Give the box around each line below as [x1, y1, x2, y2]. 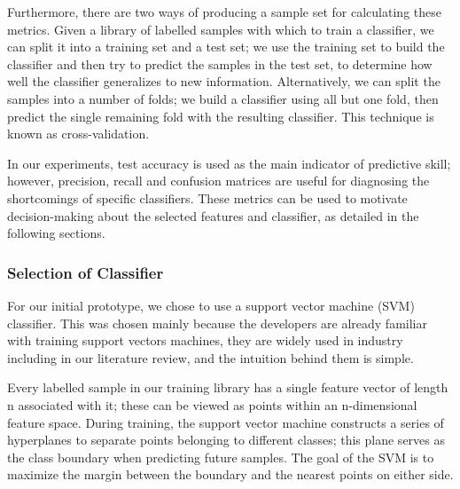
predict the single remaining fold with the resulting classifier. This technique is [7, 106, 434, 125]
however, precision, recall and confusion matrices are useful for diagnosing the [7, 171, 430, 190]
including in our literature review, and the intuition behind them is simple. [7, 348, 414, 367]
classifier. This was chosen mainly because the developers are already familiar [7, 313, 427, 332]
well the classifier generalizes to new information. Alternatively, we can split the [7, 72, 441, 91]
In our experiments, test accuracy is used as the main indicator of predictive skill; [7, 154, 451, 172]
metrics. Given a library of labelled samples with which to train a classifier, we [7, 20, 434, 38]
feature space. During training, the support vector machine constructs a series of [7, 413, 444, 431]
